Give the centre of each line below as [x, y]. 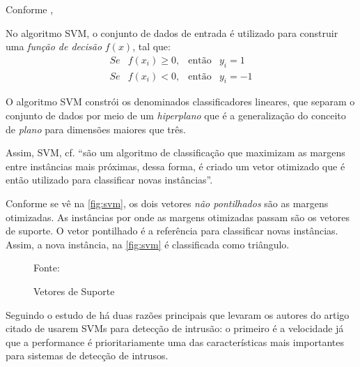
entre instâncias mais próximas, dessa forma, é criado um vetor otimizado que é [175, 166]
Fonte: [47, 268]
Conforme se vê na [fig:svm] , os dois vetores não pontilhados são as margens [167, 203]
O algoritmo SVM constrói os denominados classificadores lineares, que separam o [180, 102]
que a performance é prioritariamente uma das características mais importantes [175, 342]
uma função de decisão [54, 46]
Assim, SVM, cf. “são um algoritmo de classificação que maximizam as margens [175, 152]
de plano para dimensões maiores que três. [96, 129]
